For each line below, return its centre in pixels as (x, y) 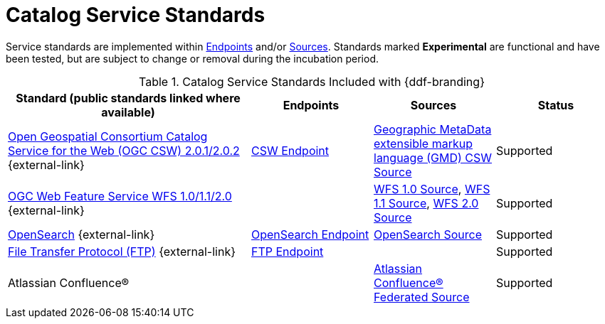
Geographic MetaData (433, 129)
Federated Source (422, 297)
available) (128, 112)
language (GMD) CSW (433, 157)
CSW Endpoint (290, 150)
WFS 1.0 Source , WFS (432, 189)
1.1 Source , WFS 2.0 (426, 203)
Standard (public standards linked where (128, 98)
